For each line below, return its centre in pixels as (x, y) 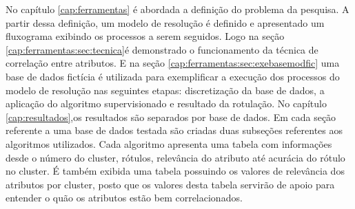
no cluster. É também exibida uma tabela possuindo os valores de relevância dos (175, 171)
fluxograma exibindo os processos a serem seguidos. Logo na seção (145, 36)
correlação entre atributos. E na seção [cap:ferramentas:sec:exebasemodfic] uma (173, 63)
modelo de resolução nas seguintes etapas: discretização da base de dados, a (165, 90)
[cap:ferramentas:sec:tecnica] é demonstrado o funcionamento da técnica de (162, 49)
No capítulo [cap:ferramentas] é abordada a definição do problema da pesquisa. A (177, 9)
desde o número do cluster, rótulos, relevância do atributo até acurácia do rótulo (175, 157)
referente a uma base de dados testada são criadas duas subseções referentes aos (174, 130)
